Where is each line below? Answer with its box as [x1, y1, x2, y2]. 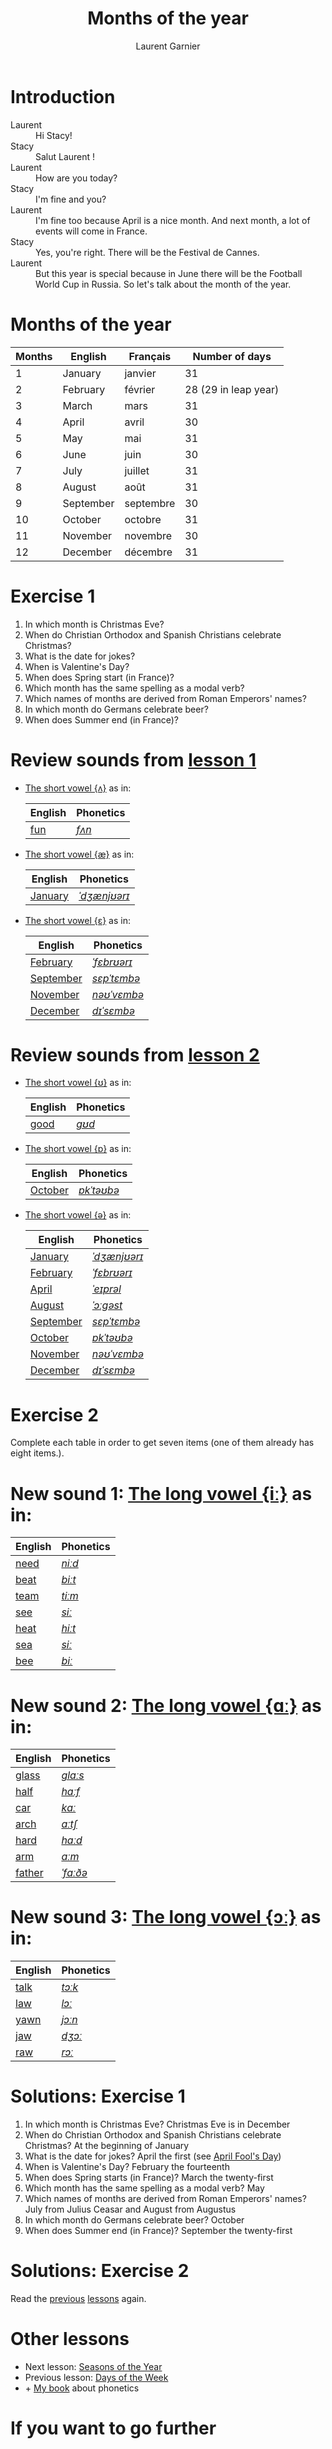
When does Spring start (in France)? [24, 671, 175, 683]
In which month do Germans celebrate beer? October [24, 2214, 245, 2226]
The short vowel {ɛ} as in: [24, 914, 131, 926]
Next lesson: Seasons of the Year [24, 2361, 163, 2372]
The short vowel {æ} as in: [24, 848, 135, 860]
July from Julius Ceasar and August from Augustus [24, 2203, 237, 2216]
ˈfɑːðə [61, 1866, 88, 1880]
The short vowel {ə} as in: [24, 1209, 132, 1221]
